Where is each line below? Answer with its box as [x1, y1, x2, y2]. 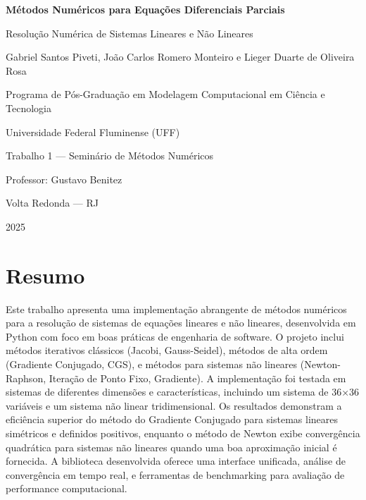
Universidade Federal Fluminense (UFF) [6, 124, 180, 139]
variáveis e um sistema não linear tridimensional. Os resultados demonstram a [6, 398, 342, 413]
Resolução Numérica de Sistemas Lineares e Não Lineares [6, 25, 253, 40]
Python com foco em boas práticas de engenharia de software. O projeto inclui [6, 329, 344, 343]
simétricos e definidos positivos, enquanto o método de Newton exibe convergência [6, 426, 360, 440]
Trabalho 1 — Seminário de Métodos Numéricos [6, 148, 214, 163]
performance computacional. [6, 481, 127, 496]
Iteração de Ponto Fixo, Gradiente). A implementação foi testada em [49, 370, 346, 385]
